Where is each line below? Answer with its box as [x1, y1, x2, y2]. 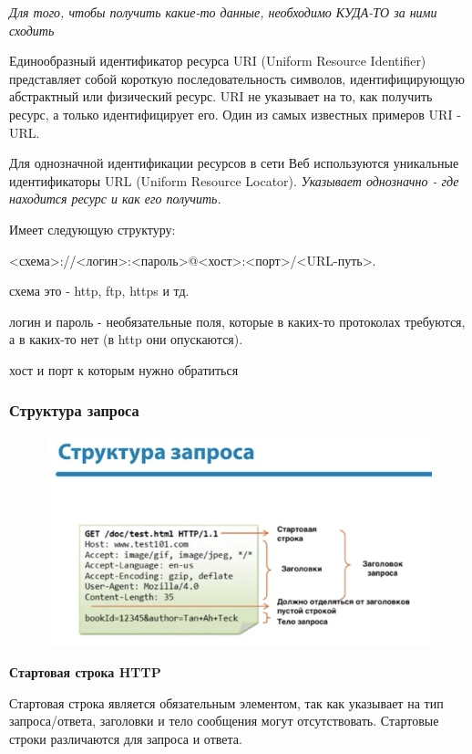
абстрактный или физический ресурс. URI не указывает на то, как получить [9, 87, 433, 106]
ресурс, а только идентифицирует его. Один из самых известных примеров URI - [9, 104, 461, 123]
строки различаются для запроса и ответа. [9, 728, 242, 748]
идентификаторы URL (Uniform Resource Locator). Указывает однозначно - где [9, 171, 459, 190]
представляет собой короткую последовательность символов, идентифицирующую [9, 68, 465, 88]
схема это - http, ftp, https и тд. [9, 281, 190, 300]
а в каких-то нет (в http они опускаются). [9, 330, 243, 349]
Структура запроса [9, 399, 139, 422]
